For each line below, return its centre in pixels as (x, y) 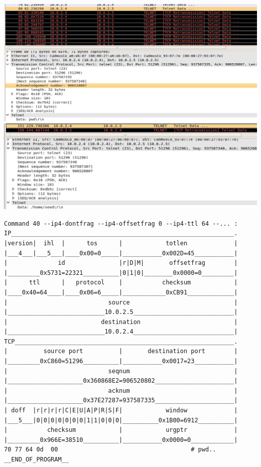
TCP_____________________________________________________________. (121, 341)
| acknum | (121, 391)
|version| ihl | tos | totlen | (121, 243)
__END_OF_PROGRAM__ (36, 459)
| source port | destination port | (121, 351)
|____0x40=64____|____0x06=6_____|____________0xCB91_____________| (121, 292)
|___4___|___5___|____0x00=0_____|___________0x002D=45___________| (121, 253)
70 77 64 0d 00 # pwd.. (110, 450)
